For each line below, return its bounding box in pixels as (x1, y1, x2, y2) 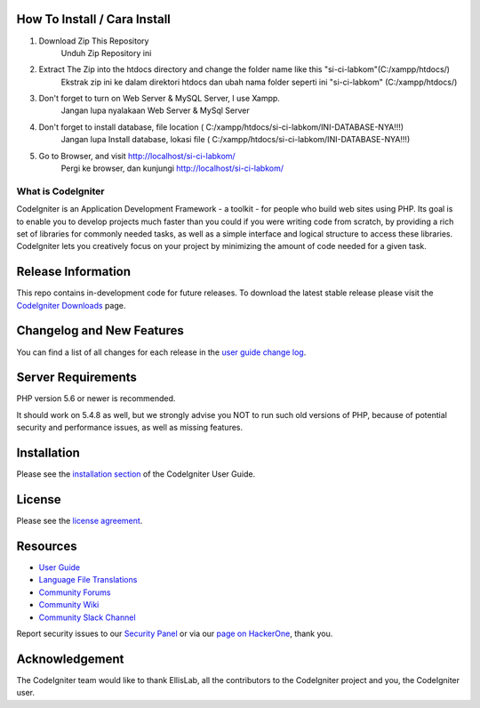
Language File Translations (38, 575, 138, 585)
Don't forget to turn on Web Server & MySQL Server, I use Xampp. (38, 93, 280, 104)
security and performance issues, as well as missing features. (16, 422, 244, 433)
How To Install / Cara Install (16, 12, 171, 27)
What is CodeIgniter (16, 185, 105, 197)
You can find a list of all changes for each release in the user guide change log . (16, 347, 307, 358)
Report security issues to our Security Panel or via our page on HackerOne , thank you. (16, 628, 333, 639)
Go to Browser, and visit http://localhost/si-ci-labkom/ (38, 150, 236, 161)
